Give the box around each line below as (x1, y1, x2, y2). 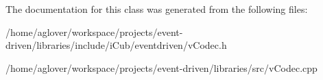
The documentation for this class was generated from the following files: (5, 2, 308, 16)
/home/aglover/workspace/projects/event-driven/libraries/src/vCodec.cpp (5, 60, 318, 75)
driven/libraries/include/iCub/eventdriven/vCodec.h (5, 38, 227, 52)
